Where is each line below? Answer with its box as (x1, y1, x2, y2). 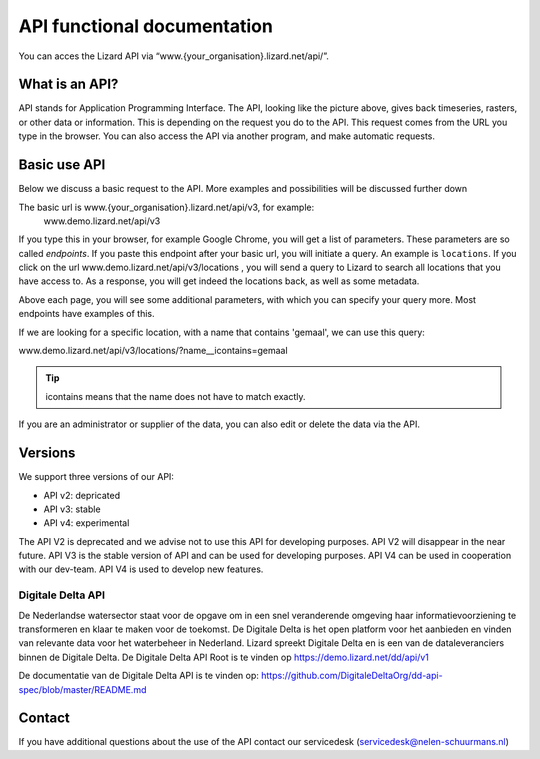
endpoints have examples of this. (18, 308, 155, 320)
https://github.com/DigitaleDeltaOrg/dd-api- (261, 670, 444, 682)
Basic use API (18, 156, 106, 174)
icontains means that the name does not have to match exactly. (45, 390, 306, 402)
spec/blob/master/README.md (18, 683, 147, 695)
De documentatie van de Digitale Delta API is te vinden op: (18, 670, 260, 682)
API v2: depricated (43, 489, 120, 501)
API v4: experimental (43, 517, 130, 529)
